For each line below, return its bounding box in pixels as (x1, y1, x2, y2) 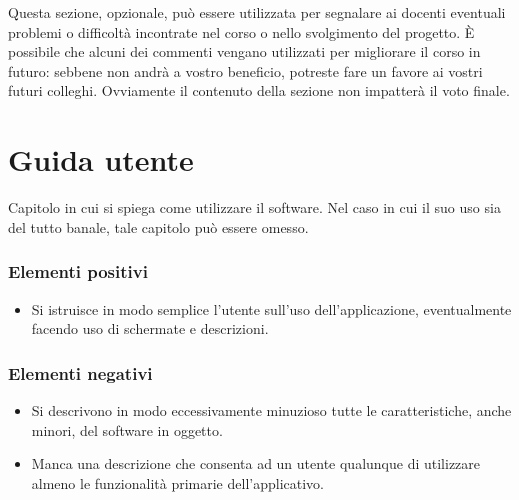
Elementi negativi (8, 360, 153, 385)
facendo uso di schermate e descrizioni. (31, 318, 269, 339)
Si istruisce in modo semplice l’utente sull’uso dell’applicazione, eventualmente (31, 298, 512, 319)
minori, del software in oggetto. (31, 419, 223, 440)
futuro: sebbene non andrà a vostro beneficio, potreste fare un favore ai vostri (8, 60, 483, 81)
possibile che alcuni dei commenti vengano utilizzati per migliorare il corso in (8, 41, 481, 62)
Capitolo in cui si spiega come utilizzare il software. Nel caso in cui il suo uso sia (8, 197, 501, 218)
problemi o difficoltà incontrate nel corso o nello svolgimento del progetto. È (8, 21, 475, 42)
